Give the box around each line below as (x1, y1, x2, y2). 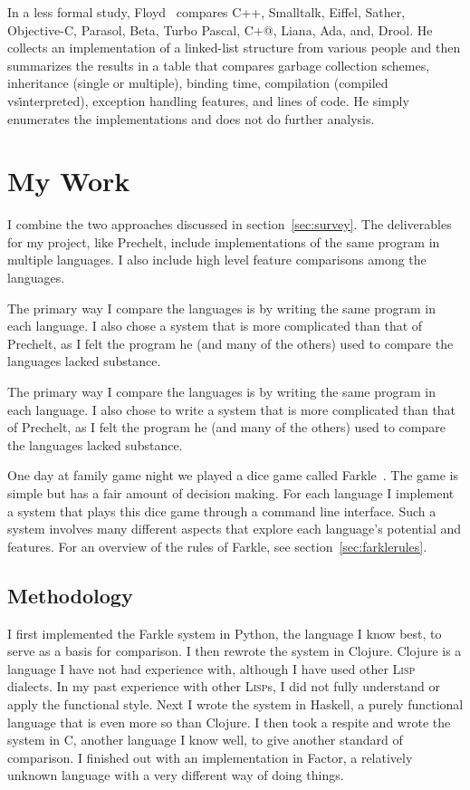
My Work (7, 162, 130, 199)
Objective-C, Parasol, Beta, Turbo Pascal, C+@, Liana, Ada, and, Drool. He (7, 20, 433, 39)
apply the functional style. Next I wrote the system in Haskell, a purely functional (7, 694, 464, 713)
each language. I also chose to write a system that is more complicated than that (7, 400, 456, 419)
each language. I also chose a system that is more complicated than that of (7, 316, 423, 335)
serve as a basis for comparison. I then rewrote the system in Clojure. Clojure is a (7, 641, 462, 660)
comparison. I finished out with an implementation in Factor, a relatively (7, 747, 413, 766)
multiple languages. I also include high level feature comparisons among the (7, 250, 427, 269)
